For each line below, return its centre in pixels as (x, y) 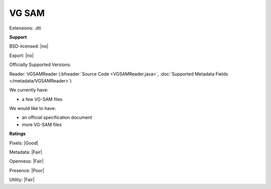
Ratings (18, 134)
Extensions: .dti (25, 28)
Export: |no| (22, 55)
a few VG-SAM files (42, 99)
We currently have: (29, 90)
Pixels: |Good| (24, 143)
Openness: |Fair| (26, 161)
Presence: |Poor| (27, 170)
